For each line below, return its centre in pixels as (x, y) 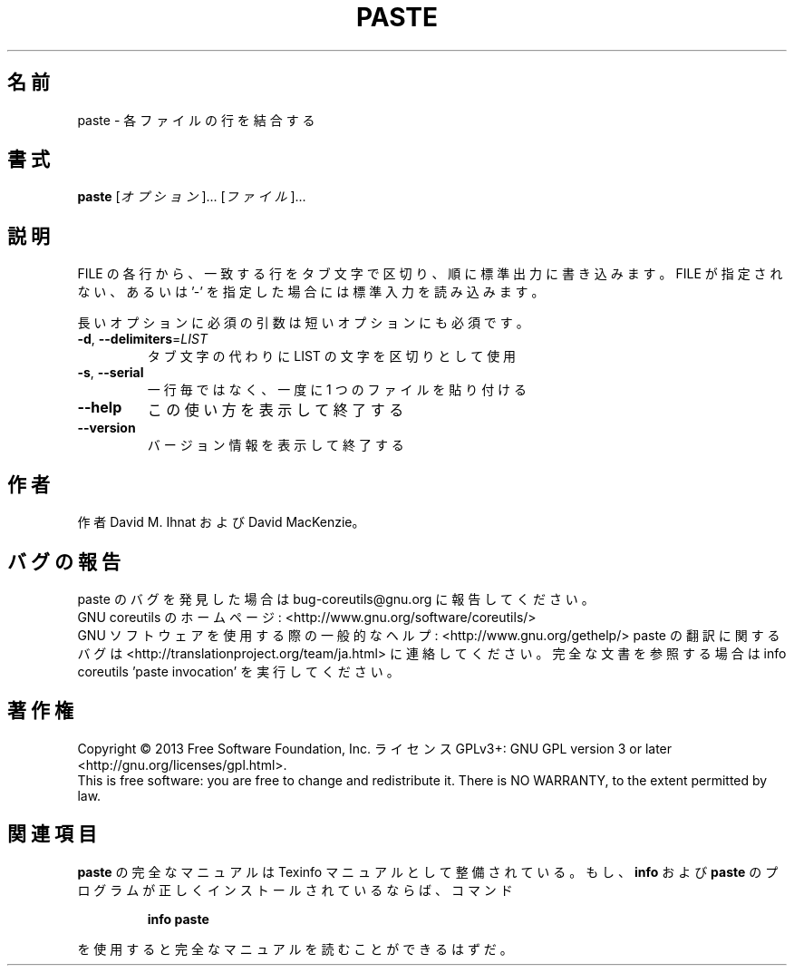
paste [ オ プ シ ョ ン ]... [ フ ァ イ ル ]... (192, 197)
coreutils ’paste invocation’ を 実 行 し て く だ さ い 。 (238, 671)
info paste (178, 919)
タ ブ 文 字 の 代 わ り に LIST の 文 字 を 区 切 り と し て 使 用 (332, 356)
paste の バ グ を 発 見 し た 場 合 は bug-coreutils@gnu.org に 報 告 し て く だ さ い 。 (336, 598)
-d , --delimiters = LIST (142, 339)
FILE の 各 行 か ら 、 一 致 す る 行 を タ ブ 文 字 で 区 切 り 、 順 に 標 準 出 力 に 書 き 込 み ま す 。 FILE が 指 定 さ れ (430, 274)
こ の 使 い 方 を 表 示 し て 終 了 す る (276, 410)
